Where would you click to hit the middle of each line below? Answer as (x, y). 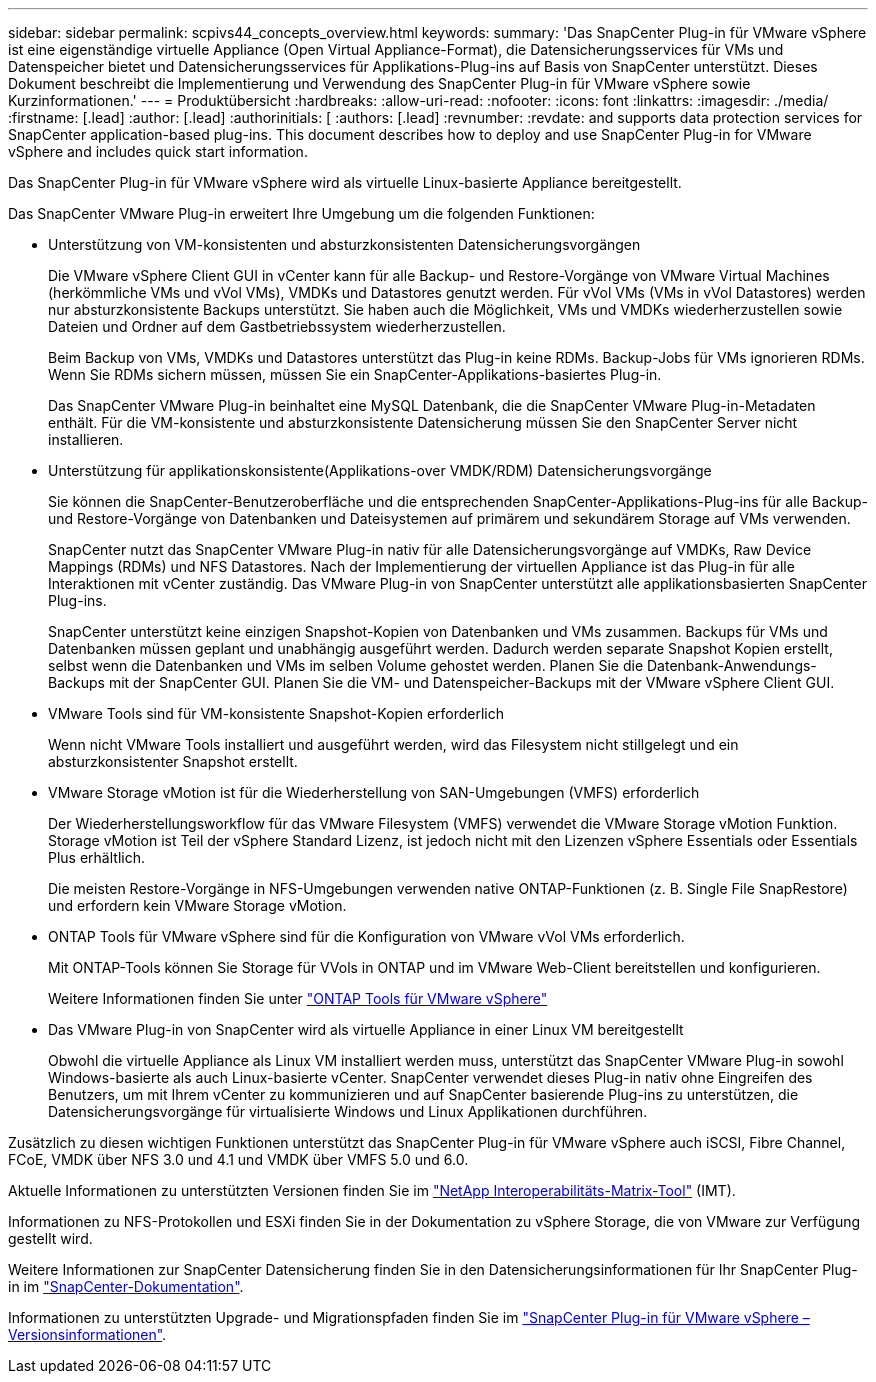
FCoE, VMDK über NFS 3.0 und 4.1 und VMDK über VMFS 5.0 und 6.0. (238, 1159)
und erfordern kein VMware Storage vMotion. (197, 905)
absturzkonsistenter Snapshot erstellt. (173, 761)
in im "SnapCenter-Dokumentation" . (126, 1286)
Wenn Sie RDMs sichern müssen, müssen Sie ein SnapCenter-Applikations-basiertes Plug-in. (355, 374)
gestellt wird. (50, 1238)
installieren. (86, 439)
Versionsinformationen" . (87, 1334)
